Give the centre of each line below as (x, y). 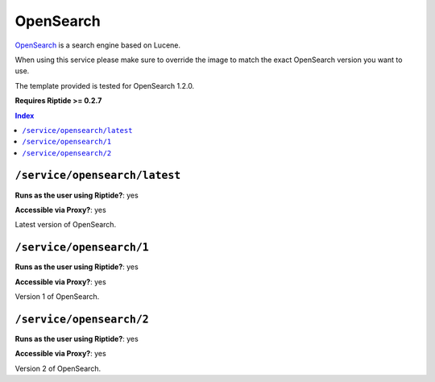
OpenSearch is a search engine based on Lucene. (98, 45)
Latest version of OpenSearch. (66, 225)
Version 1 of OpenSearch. (57, 297)
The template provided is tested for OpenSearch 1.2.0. (105, 85)
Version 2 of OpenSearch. (58, 368)
